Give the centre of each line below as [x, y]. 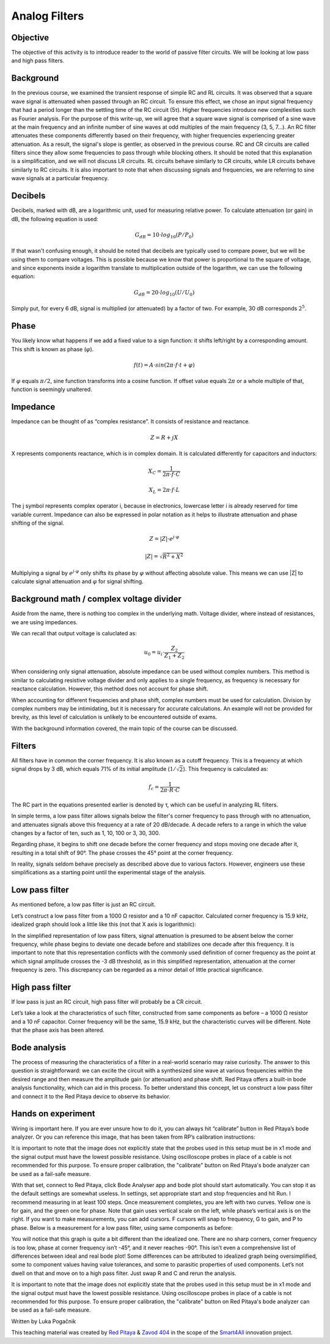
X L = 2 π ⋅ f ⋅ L [164, 491]
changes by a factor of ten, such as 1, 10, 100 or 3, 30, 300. [86, 833]
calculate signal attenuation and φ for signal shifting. [77, 582]
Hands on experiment [53, 1114]
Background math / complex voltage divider [96, 599]
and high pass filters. [38, 60]
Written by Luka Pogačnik [44, 1321]
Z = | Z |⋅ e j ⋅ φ [164, 539]
